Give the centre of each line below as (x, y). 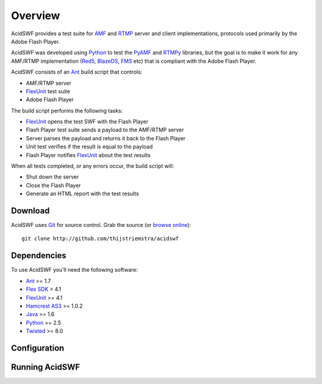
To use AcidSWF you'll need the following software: (75, 270)
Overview (35, 16)
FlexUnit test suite (48, 91)
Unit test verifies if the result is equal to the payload (89, 147)
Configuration (38, 348)
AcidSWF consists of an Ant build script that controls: (77, 72)
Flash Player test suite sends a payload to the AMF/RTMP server (105, 130)
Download (30, 211)
